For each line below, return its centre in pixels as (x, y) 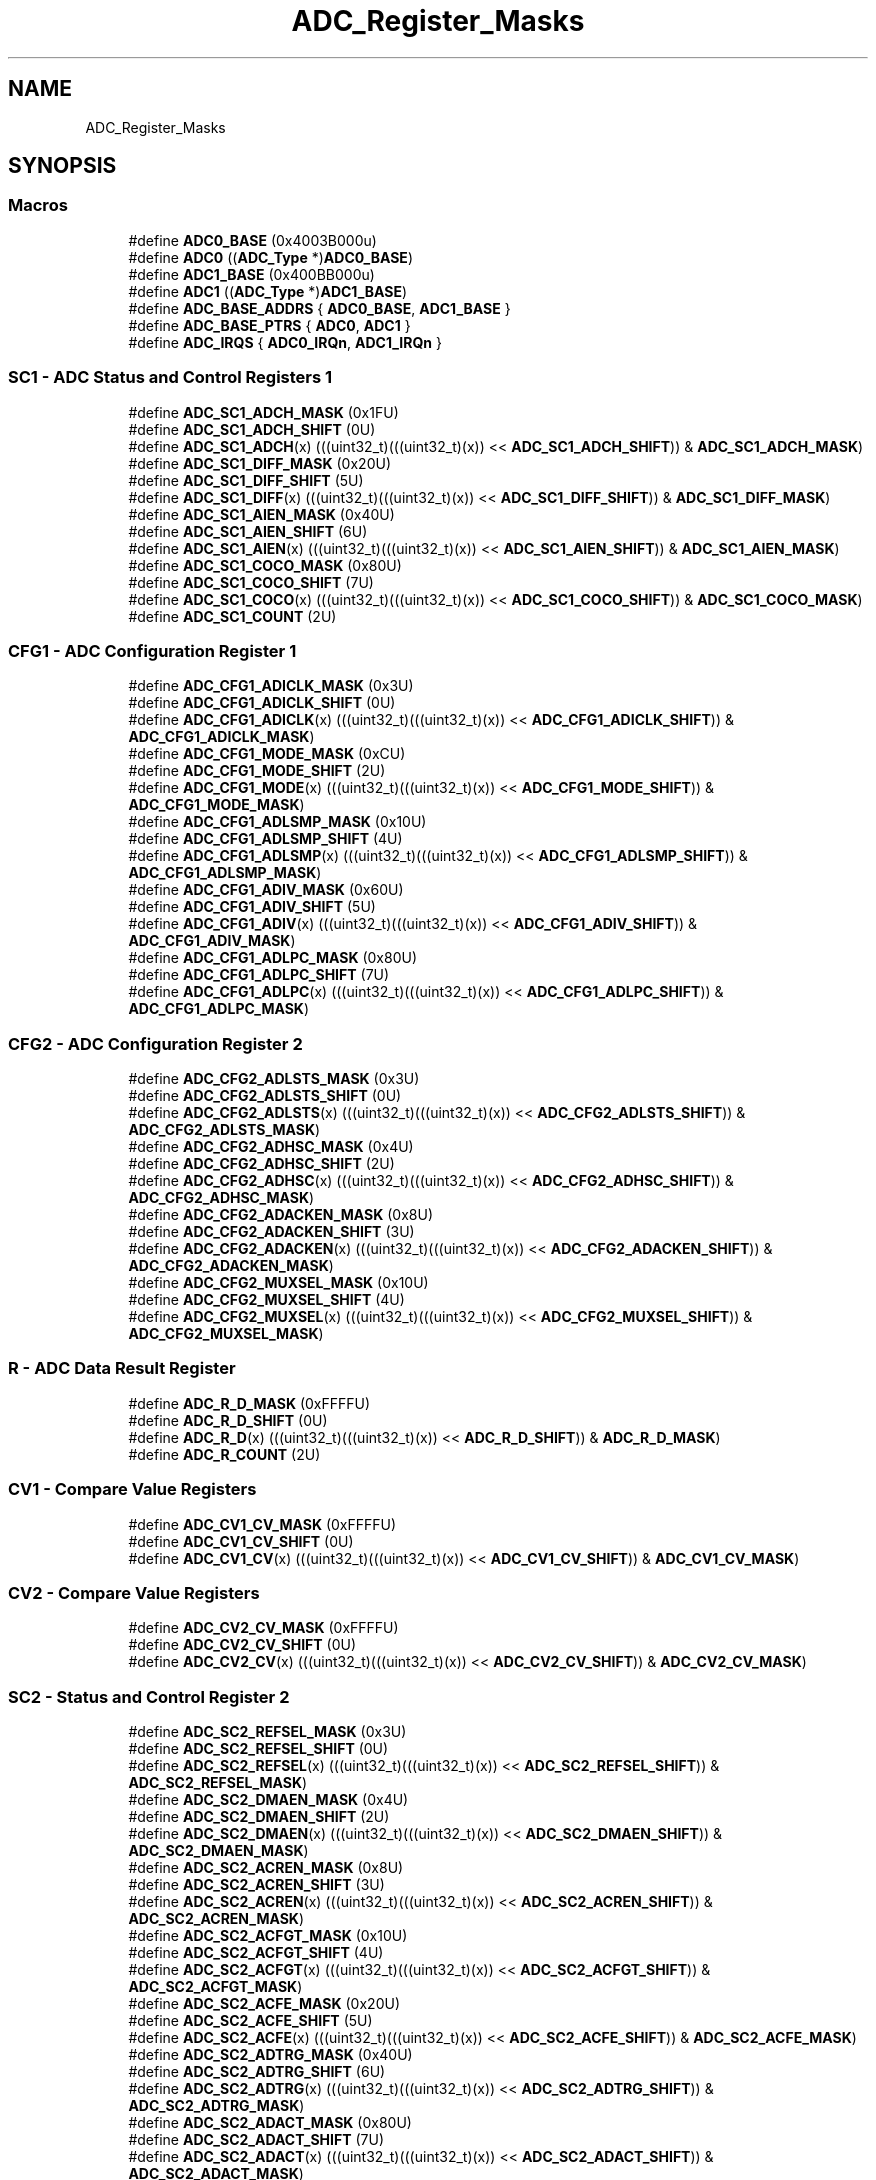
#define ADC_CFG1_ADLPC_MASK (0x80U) (273, 958)
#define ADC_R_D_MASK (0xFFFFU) (249, 1403)
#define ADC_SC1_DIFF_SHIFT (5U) (246, 480)
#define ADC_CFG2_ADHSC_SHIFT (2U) (261, 1164)
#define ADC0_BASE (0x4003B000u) (252, 240)
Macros (38, 205)
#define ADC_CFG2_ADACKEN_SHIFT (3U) (271, 1232)
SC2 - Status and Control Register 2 (149, 1696)
